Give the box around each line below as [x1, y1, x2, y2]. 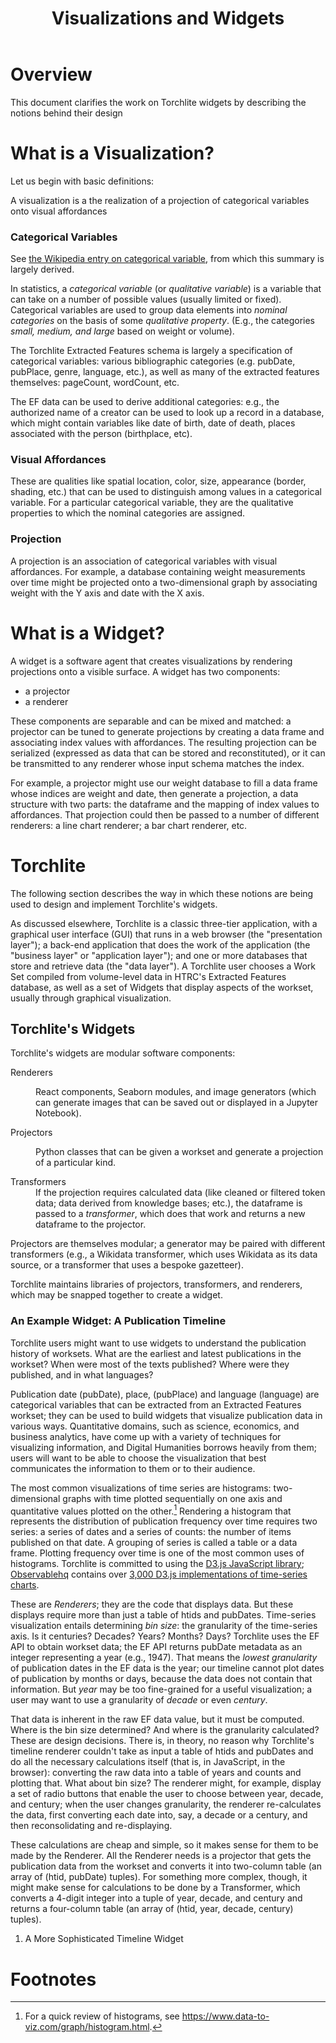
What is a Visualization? [10, 142, 215, 165]
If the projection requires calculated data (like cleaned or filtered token [35, 1187, 326, 1199]
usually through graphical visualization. [10, 992, 172, 1004]
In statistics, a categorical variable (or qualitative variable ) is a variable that [10, 283, 322, 295]
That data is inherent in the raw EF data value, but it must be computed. [10, 1713, 305, 1726]
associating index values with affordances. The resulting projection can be [10, 736, 317, 748]
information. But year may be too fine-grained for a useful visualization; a [10, 1683, 313, 1696]
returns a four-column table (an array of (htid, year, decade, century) [10, 1903, 294, 1915]
